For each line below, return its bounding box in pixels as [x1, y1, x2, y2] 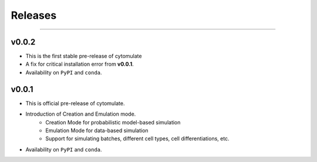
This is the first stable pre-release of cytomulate [25, 53, 142, 60]
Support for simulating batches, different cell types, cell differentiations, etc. [45, 135, 230, 142]
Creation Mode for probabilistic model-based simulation [45, 119, 181, 126]
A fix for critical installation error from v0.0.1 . [25, 60, 134, 67]
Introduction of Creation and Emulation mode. [25, 110, 136, 117]
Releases [11, 9, 57, 22]
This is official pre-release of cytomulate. [25, 100, 125, 107]
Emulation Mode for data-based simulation [45, 127, 149, 134]
